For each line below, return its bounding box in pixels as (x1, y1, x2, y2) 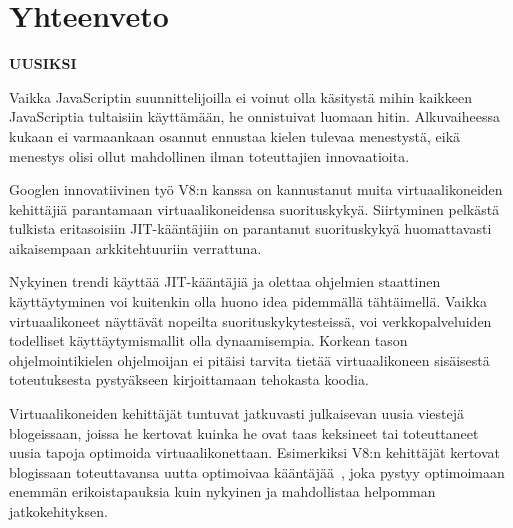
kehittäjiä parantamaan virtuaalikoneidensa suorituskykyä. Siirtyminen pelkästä (9, 198, 500, 219)
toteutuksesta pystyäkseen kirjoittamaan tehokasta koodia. (9, 369, 369, 390)
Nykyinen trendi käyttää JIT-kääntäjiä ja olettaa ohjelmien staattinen (9, 271, 441, 292)
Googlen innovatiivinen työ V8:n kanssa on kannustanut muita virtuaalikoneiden (9, 179, 503, 200)
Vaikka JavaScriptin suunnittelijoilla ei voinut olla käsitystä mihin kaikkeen (9, 86, 472, 107)
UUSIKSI (9, 53, 77, 74)
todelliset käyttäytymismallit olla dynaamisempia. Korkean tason (9, 330, 408, 351)
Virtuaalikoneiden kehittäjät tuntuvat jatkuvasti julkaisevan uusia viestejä (9, 403, 465, 424)
